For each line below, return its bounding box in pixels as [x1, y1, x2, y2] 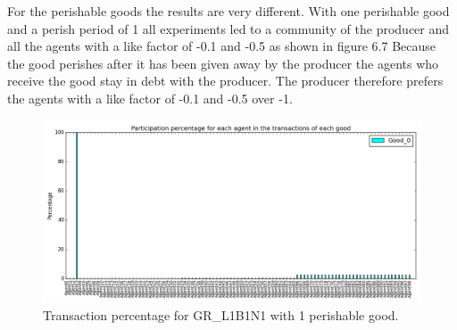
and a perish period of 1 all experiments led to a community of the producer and [7, 19, 450, 37]
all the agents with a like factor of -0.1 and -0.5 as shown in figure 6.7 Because [7, 37, 436, 55]
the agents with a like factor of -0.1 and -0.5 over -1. [7, 88, 293, 107]
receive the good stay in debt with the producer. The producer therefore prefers [7, 71, 444, 90]
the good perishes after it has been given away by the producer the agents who [7, 54, 439, 72]
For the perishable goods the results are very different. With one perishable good [7, 2, 450, 20]
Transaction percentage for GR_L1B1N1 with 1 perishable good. [43, 306, 399, 325]
